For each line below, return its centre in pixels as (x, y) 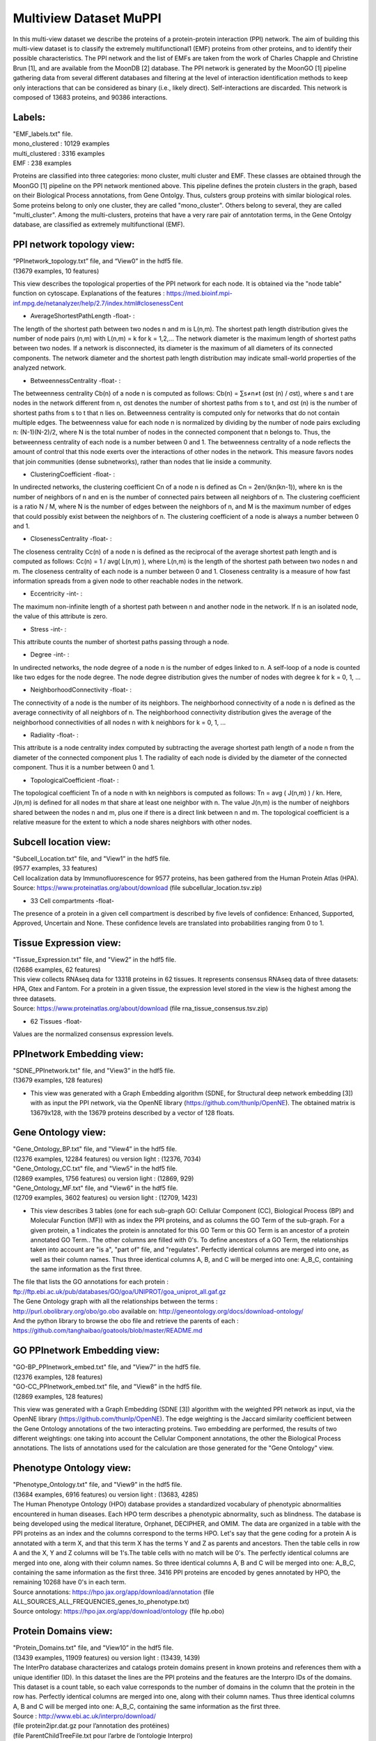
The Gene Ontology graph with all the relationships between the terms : (116, 1302)
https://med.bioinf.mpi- (199, 293)
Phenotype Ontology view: (72, 1468)
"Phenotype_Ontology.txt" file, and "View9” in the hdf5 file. (97, 1485)
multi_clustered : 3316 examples (59, 153)
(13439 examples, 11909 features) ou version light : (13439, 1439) (107, 1657)
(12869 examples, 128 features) (58, 1396)
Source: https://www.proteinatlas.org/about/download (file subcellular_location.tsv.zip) (138, 888)
